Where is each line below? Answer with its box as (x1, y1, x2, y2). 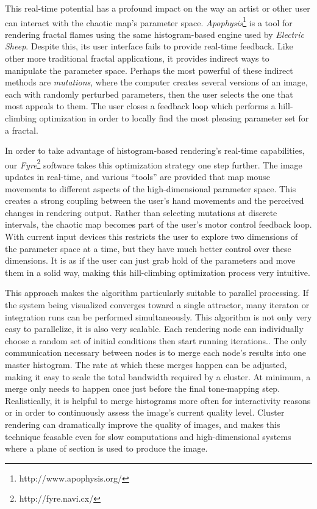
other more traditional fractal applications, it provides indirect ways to (5, 52, 269, 65)
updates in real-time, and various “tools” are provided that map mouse (5, 170, 270, 183)
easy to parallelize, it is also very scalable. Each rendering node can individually (5, 322, 304, 335)
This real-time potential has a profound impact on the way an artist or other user (5, 2, 310, 14)
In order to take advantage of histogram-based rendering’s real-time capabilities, (5, 144, 305, 157)
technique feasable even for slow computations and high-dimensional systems (5, 430, 291, 442)
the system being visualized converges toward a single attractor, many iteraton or (5, 298, 310, 311)
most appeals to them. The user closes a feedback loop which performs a (5, 99, 276, 112)
